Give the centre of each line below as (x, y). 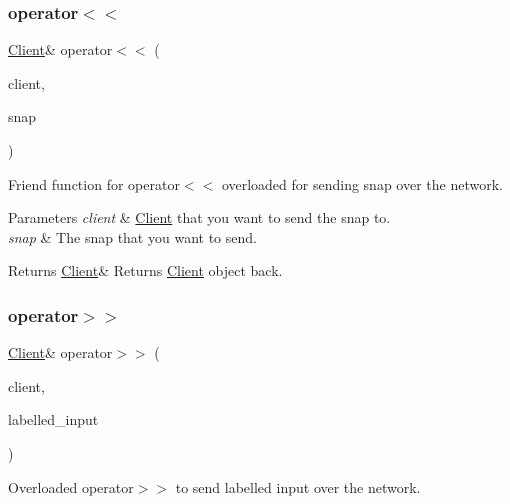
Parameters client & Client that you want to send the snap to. (199, 217)
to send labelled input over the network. (298, 486)
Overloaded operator (71, 486)
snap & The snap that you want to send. (132, 236)
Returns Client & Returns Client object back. (145, 270)
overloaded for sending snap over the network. (362, 183)
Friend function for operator (94, 183)
